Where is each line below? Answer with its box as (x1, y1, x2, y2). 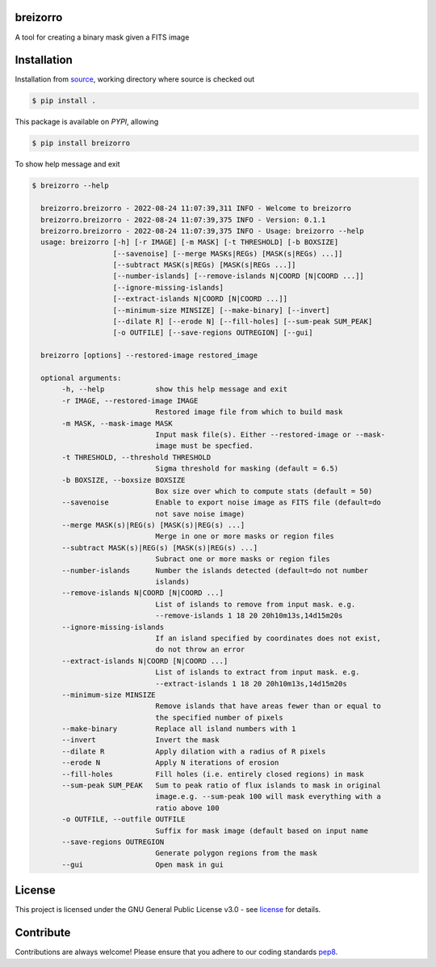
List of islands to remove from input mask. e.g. (155, 599, 356, 609)
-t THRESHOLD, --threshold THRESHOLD (61, 453, 212, 462)
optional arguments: (40, 373, 122, 382)
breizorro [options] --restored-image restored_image (40, 351, 258, 360)
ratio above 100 (155, 803, 220, 813)
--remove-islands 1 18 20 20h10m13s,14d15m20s (155, 611, 343, 620)
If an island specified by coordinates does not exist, (155, 633, 381, 643)
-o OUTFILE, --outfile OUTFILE (61, 815, 186, 824)
